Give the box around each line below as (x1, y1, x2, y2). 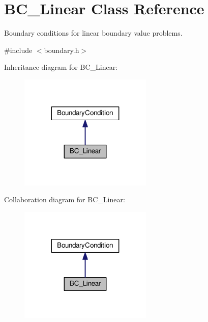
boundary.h (44, 44, 79, 55)
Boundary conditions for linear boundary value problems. (4, 28, 183, 38)
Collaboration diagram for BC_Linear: (4, 194, 125, 205)
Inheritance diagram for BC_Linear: (4, 62, 118, 72)
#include (4, 44, 33, 55)
